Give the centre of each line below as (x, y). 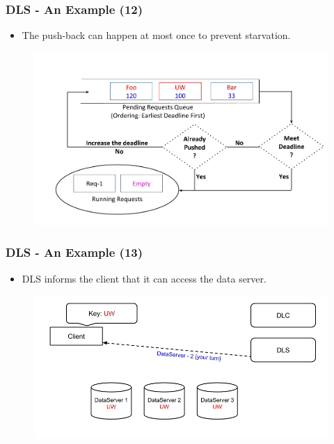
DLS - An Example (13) (74, 252)
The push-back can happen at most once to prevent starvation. (156, 35)
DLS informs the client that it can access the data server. (144, 278)
